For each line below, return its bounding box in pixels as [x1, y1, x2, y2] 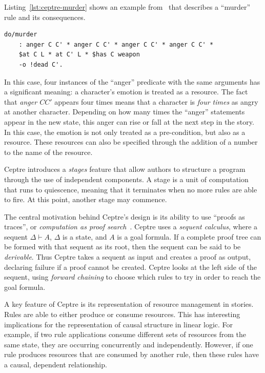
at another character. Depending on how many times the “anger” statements [4, 106, 245, 117]
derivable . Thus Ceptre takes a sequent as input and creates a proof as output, [4, 251, 251, 262]
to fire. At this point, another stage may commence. [4, 194, 167, 205]
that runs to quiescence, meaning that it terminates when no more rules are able [4, 184, 257, 194]
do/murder [4, 31, 37, 38]
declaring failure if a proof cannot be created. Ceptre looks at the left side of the [4, 261, 257, 272]
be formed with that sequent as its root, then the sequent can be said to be [4, 241, 241, 252]
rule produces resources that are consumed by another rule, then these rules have [4, 349, 259, 360]
